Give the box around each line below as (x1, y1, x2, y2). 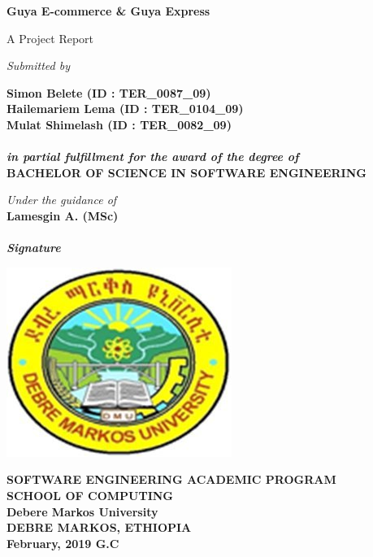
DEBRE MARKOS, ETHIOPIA (7, 519, 192, 536)
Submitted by (7, 57, 71, 74)
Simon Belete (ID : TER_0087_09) (7, 84, 211, 101)
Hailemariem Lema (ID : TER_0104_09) (7, 100, 244, 117)
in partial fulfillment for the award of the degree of (7, 148, 299, 165)
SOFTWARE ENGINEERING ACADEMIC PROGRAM (7, 471, 336, 488)
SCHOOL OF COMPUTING (7, 486, 173, 503)
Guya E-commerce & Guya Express (7, 2, 210, 19)
